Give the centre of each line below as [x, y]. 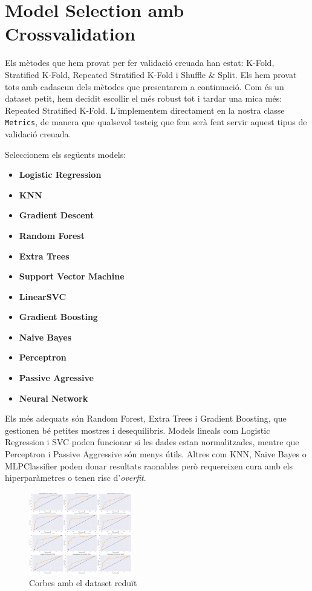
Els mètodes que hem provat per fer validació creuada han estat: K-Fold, [140, 63]
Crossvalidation [70, 34]
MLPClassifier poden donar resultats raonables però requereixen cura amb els [149, 465]
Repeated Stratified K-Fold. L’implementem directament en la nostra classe [145, 110]
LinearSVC [43, 296]
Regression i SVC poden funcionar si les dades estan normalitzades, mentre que [152, 442]
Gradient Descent [57, 215]
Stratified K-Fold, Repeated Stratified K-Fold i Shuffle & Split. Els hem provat [151, 74]
